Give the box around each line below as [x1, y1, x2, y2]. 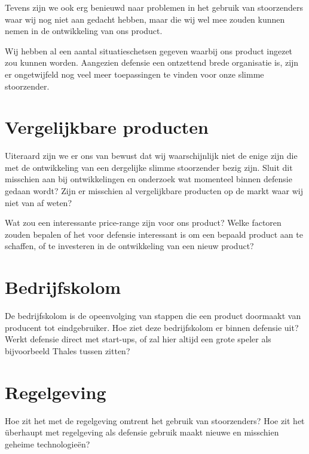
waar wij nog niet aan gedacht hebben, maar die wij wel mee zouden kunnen [5, 13, 285, 25]
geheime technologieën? [5, 437, 90, 450]
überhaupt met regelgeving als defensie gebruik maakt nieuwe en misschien [5, 426, 279, 438]
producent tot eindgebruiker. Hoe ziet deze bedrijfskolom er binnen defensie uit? [5, 321, 299, 333]
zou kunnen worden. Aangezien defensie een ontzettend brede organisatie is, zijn [5, 56, 299, 69]
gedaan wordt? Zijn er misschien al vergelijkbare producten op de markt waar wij [5, 185, 303, 197]
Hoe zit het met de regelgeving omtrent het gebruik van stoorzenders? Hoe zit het [5, 414, 305, 427]
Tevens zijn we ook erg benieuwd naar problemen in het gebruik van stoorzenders [5, 1, 304, 13]
